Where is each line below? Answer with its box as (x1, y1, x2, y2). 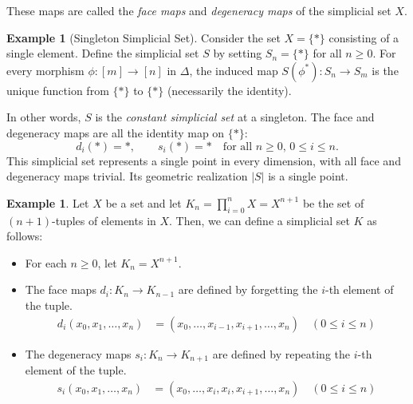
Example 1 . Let (6, 194, 89, 211)
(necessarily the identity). (167, 81, 292, 98)
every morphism (6, 61, 85, 78)
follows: (6, 228, 43, 244)
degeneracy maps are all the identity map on (6, 124, 225, 141)
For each (25, 254, 67, 271)
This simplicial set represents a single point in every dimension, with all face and (6, 152, 401, 168)
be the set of (302, 194, 364, 211)
